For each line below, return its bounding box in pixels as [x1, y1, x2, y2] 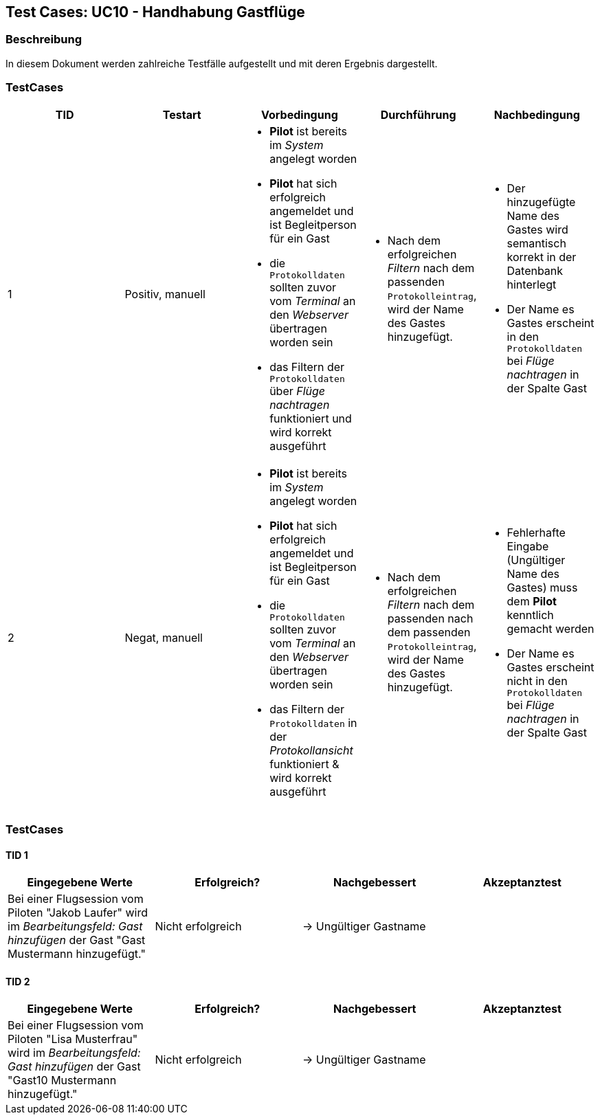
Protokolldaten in [269, 715, 357, 730]
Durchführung [380, 107, 456, 122]
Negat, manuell [124, 631, 203, 645]
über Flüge [269, 383, 326, 398]
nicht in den [507, 673, 568, 688]
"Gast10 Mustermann [8, 1073, 117, 1088]
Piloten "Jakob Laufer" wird [8, 906, 148, 920]
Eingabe [507, 539, 549, 553]
